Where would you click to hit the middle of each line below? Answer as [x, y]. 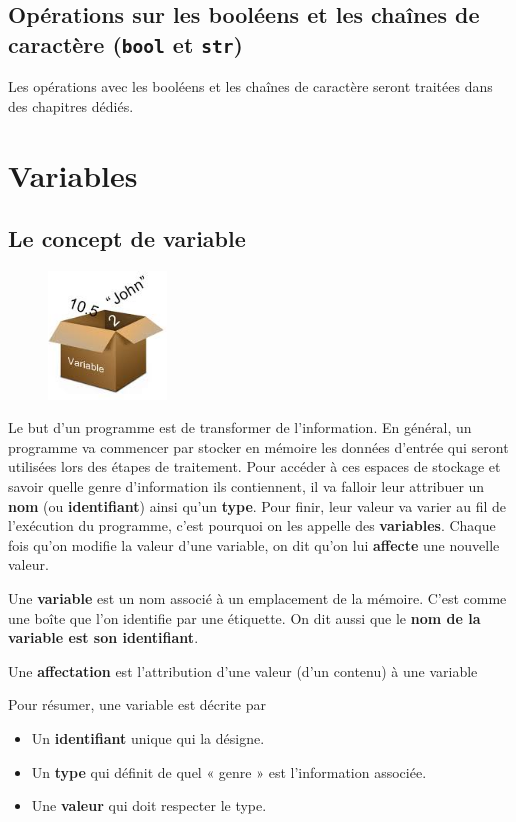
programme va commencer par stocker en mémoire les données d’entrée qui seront [258, 446]
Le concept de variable [127, 238]
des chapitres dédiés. [71, 105]
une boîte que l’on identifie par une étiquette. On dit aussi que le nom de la [244, 617]
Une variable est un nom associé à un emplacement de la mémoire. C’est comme [257, 597]
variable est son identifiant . [103, 637]
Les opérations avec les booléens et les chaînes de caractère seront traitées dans [250, 86]
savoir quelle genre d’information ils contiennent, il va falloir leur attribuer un [246, 485]
